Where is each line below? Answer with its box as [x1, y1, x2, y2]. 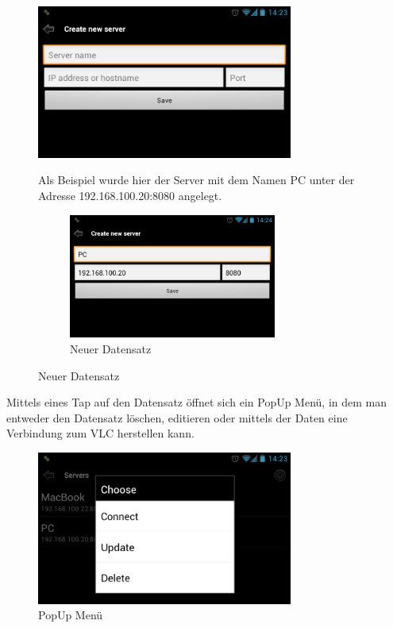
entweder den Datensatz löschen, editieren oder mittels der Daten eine [6, 409, 348, 426]
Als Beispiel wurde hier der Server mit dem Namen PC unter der [38, 171, 355, 188]
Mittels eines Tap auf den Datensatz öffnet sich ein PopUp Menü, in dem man [6, 394, 387, 410]
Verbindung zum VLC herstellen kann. [6, 425, 195, 441]
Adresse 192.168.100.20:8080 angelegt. [38, 187, 222, 203]
